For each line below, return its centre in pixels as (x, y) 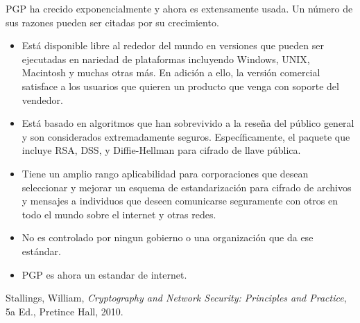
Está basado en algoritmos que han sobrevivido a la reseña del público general (188, 123)
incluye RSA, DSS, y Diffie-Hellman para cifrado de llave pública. (161, 150)
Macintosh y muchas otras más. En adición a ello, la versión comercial (171, 72)
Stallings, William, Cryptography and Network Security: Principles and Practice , (176, 298)
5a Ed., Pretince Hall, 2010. (65, 311)
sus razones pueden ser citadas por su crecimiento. (112, 22)
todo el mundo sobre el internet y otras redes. (119, 214)
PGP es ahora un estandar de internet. (104, 274)
